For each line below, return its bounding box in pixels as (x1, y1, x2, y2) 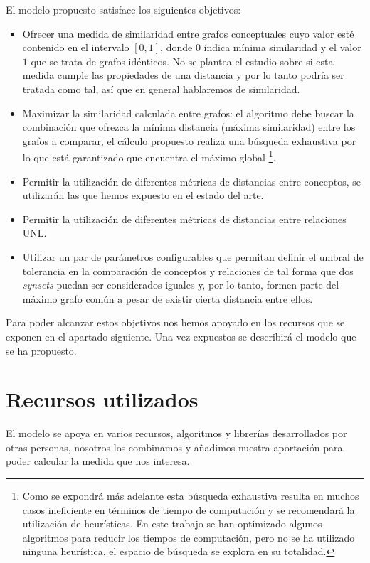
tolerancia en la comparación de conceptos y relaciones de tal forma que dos (22, 263, 354, 278)
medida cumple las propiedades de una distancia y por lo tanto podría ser (22, 68, 344, 82)
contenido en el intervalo (22, 40, 129, 55)
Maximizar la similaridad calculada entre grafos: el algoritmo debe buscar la (22, 105, 354, 120)
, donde (160, 40, 193, 55)
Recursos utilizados (6, 385, 199, 414)
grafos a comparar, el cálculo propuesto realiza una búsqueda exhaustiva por (22, 133, 356, 148)
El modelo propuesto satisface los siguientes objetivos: (6, 2, 241, 16)
